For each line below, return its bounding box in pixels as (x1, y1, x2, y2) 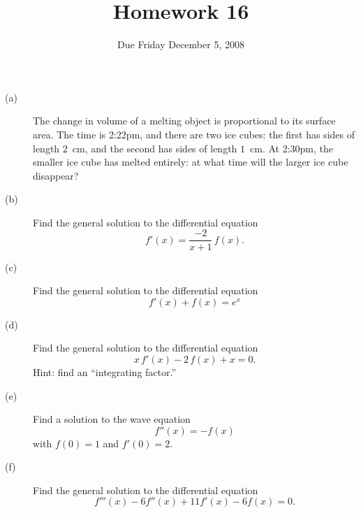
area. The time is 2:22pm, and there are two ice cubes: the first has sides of (33, 127, 355, 141)
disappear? (33, 168, 79, 182)
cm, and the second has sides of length (72, 140, 237, 155)
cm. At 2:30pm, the (250, 140, 334, 155)
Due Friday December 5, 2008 (117, 37, 244, 52)
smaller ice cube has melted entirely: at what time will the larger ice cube (33, 154, 348, 169)
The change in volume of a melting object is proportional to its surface (33, 113, 336, 128)
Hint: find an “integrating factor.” (33, 364, 177, 379)
